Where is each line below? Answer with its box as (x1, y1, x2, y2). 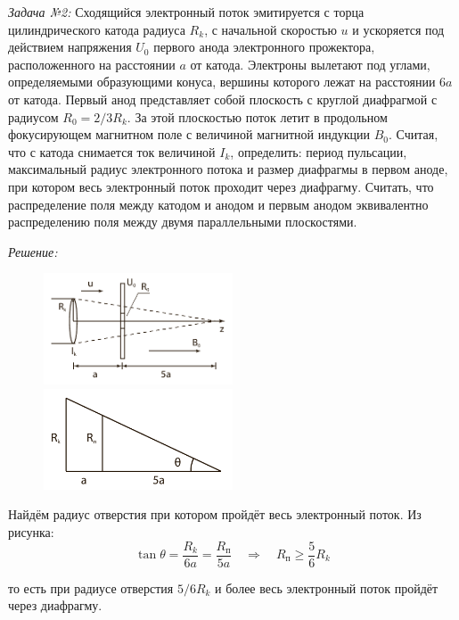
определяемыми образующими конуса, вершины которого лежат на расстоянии (8, 72, 436, 91)
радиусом (8, 107, 59, 126)
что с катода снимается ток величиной (8, 142, 216, 161)
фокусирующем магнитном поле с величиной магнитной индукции (8, 125, 371, 144)
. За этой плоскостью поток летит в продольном (127, 107, 388, 126)
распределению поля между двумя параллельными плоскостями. (8, 212, 357, 231)
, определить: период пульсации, (230, 142, 407, 161)
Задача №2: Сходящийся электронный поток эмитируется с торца (8, 3, 365, 21)
